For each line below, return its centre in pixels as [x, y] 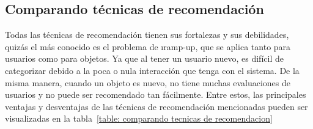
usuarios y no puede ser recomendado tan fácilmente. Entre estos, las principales [156, 94]
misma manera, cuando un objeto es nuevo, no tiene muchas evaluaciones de [148, 82]
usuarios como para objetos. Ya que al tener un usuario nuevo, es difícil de [144, 58]
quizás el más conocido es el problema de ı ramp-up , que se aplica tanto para [148, 46]
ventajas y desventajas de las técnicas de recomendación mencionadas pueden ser [156, 106]
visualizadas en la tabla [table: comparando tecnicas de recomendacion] [139, 118]
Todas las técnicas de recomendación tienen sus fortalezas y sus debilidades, [147, 35]
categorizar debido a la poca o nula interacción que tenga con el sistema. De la [152, 70]
